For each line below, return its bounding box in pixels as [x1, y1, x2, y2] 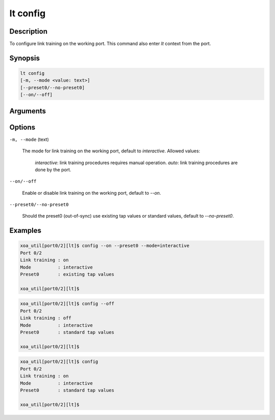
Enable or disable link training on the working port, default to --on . [22, 190, 161, 196]
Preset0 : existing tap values [20, 272, 115, 277]
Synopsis [9, 54, 40, 62]
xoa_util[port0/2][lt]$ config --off [20, 301, 115, 307]
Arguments [9, 107, 46, 115]
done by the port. [35, 166, 71, 173]
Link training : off [20, 315, 71, 321]
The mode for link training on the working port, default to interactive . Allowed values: [22, 148, 201, 154]
